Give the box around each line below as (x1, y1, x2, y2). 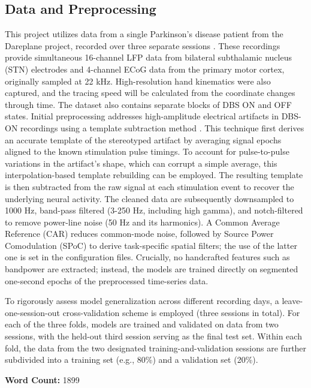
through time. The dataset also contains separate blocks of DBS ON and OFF (5, 98, 292, 110)
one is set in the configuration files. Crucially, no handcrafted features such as (5, 251, 290, 263)
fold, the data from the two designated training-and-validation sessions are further (5, 341, 307, 354)
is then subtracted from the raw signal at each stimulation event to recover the (5, 180, 294, 193)
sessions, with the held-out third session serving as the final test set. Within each (5, 330, 302, 342)
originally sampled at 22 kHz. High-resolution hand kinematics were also (5, 74, 271, 87)
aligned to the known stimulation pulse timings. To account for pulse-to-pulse (5, 145, 289, 158)
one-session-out (5, 306, 60, 318)
